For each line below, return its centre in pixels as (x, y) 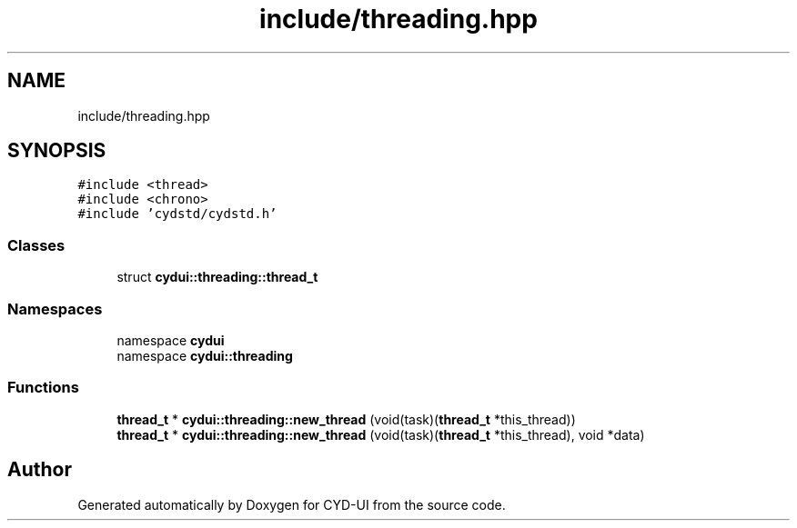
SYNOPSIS (57, 151)
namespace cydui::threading (205, 355)
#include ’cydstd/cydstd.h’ (177, 214)
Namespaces (55, 309)
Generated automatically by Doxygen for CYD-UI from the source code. (292, 504)
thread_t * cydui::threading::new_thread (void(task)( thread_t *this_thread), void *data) (381, 434)
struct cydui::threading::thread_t (217, 277)
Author (40, 470)
